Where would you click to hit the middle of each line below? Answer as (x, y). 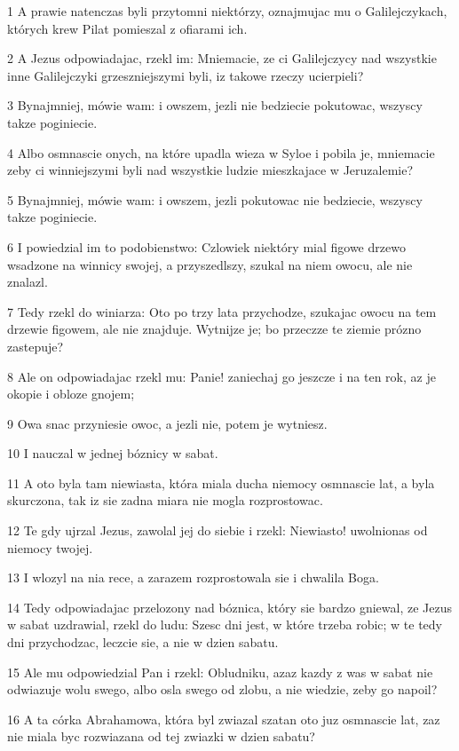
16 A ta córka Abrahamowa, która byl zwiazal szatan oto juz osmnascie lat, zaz (224, 719)
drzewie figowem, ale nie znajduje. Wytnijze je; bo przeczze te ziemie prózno (214, 329)
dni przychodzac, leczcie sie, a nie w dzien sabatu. (143, 642)
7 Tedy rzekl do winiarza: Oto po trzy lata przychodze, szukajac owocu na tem (222, 311)
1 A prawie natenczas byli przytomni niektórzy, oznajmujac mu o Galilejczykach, (227, 11)
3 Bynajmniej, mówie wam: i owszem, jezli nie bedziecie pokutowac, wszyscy (215, 105)
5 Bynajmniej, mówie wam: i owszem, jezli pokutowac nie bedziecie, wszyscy (215, 199)
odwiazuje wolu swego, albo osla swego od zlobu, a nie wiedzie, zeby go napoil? (222, 689)
